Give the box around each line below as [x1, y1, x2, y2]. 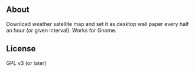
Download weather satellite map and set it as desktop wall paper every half [6, 20, 189, 27]
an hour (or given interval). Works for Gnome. [6, 27, 117, 34]
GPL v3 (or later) [6, 59, 47, 67]
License [6, 44, 36, 54]
